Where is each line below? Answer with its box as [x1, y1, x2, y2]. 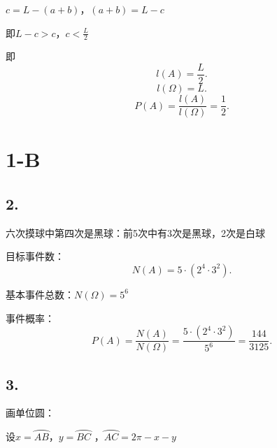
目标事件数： [6, 249, 64, 263]
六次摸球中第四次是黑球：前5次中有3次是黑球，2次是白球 [6, 225, 265, 240]
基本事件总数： [6, 287, 74, 301]
